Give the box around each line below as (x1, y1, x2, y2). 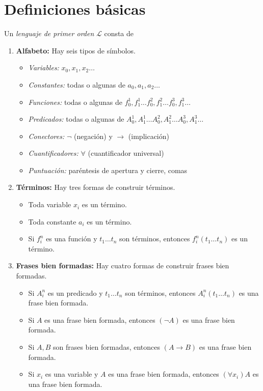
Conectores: (28, 130, 65, 141)
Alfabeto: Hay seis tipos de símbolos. (16, 45, 136, 55)
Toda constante (28, 216, 76, 227)
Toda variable (28, 199, 71, 210)
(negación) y (73, 130, 113, 141)
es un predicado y (47, 287, 103, 298)
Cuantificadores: (28, 148, 78, 158)
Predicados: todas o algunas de (28, 114, 124, 124)
